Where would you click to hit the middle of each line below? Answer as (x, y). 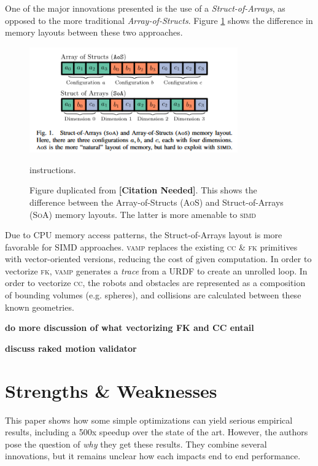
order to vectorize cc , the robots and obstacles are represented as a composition (155, 283)
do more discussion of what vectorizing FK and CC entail (130, 328)
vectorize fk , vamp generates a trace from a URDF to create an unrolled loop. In (156, 270)
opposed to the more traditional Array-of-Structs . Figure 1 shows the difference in (159, 20)
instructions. (53, 169)
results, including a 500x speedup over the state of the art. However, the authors (157, 432)
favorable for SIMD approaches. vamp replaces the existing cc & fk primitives (151, 247)
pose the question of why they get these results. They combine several (136, 444)
